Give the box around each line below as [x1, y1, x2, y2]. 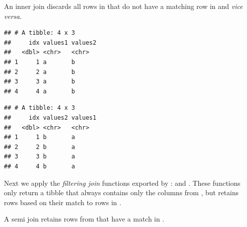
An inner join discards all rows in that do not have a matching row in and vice [4, 1, 243, 11]
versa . [4, 10, 22, 21]
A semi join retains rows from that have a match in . [4, 214, 165, 224]
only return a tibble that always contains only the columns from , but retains [4, 187, 239, 198]
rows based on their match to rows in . [4, 197, 122, 207]
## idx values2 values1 [4, 114, 97, 121]
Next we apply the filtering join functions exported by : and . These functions [4, 177, 241, 188]
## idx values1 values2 [4, 39, 97, 46]
